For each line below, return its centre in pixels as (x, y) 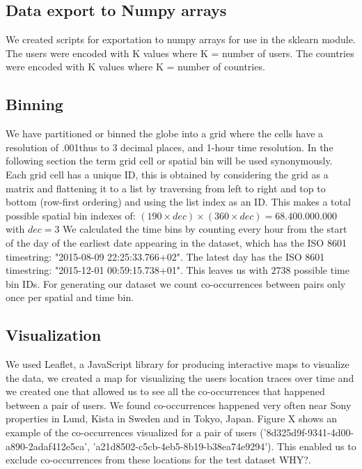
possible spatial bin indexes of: (71, 215)
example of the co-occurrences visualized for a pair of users (131, 432)
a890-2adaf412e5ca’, (48, 446)
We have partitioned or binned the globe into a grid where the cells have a (165, 133)
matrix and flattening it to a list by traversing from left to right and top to (166, 188)
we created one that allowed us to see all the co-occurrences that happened (165, 391)
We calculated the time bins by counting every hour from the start (205, 229)
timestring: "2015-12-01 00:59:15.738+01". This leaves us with (137, 270)
